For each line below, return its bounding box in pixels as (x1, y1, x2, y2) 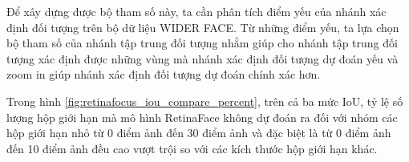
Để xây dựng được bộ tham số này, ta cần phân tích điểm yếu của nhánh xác (6, 3, 387, 19)
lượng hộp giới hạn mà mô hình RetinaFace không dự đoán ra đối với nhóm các (6, 108, 398, 125)
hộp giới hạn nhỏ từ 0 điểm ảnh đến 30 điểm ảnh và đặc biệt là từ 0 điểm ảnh (6, 124, 391, 141)
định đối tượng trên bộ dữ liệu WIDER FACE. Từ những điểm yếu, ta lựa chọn (6, 18, 399, 35)
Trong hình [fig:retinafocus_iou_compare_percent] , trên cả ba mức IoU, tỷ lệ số (6, 92, 403, 109)
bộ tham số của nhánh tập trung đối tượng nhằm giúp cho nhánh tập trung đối (6, 34, 398, 51)
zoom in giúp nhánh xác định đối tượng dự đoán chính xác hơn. (6, 66, 321, 83)
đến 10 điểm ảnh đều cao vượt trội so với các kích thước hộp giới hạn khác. (6, 140, 378, 156)
